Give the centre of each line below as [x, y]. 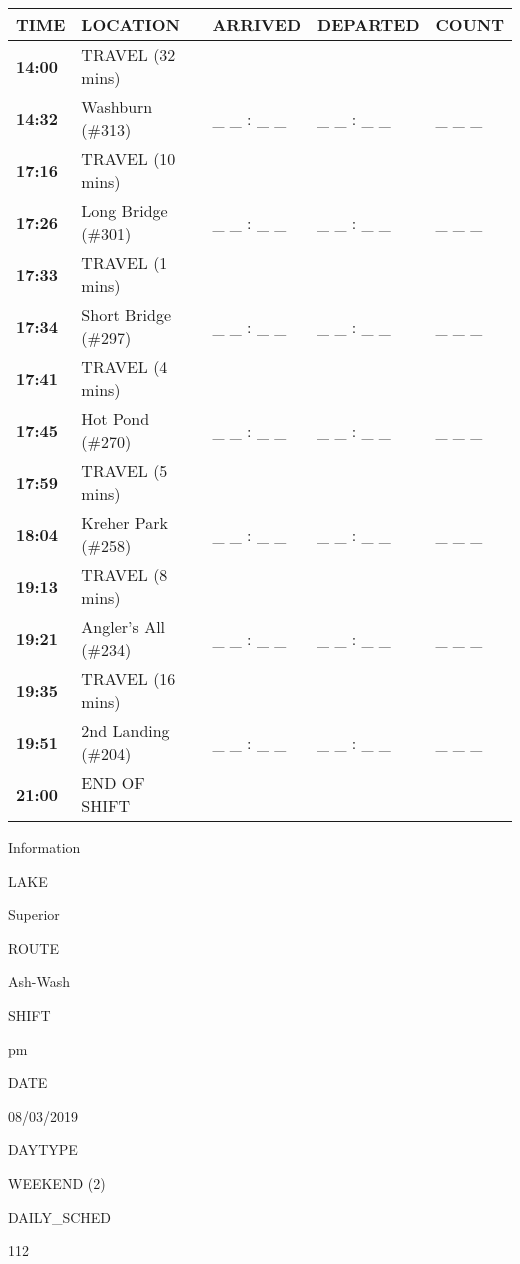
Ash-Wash [39, 981]
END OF [113, 782]
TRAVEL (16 [128, 678]
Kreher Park [124, 522]
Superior [34, 914]
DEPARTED [368, 24]
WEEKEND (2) [57, 1182]
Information [44, 847]
